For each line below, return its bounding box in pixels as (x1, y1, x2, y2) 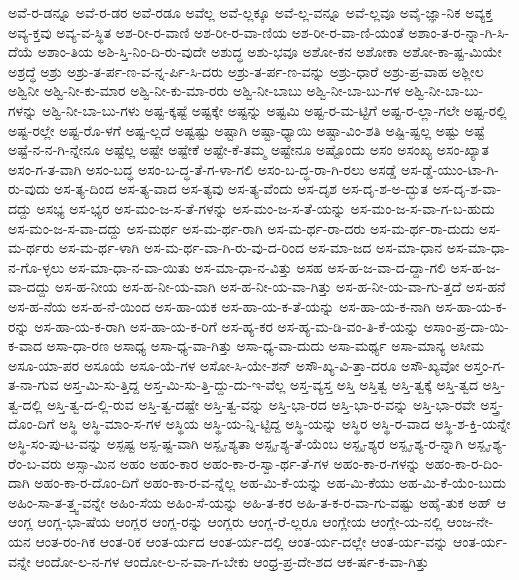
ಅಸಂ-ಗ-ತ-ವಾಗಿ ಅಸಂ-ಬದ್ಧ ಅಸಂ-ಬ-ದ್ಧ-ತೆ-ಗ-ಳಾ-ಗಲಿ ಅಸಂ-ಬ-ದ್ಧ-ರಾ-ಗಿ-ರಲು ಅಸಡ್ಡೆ (8, 158, 397, 179)
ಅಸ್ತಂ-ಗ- (464, 354, 506, 375)
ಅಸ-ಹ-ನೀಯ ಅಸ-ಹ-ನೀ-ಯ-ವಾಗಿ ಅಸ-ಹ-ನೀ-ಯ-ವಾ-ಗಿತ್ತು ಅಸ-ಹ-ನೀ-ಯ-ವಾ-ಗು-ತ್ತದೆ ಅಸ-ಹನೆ (55, 276, 506, 297)
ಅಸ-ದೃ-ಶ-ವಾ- (432, 178, 502, 199)
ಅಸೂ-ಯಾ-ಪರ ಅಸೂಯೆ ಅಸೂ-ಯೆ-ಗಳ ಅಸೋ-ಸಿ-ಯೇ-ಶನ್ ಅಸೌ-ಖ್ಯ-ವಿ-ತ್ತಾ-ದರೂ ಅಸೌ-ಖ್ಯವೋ (8, 354, 460, 375)
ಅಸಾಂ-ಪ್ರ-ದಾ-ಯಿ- (423, 315, 509, 336)
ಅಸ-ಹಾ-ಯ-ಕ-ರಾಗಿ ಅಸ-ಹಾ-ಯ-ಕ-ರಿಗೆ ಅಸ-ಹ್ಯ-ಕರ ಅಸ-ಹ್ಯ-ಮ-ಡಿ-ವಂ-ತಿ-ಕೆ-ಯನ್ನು (34, 315, 420, 336)
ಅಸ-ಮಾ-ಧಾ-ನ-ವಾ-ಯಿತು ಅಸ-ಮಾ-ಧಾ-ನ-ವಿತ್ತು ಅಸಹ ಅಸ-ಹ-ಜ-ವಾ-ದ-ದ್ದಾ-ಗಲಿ (68, 256, 446, 277)
